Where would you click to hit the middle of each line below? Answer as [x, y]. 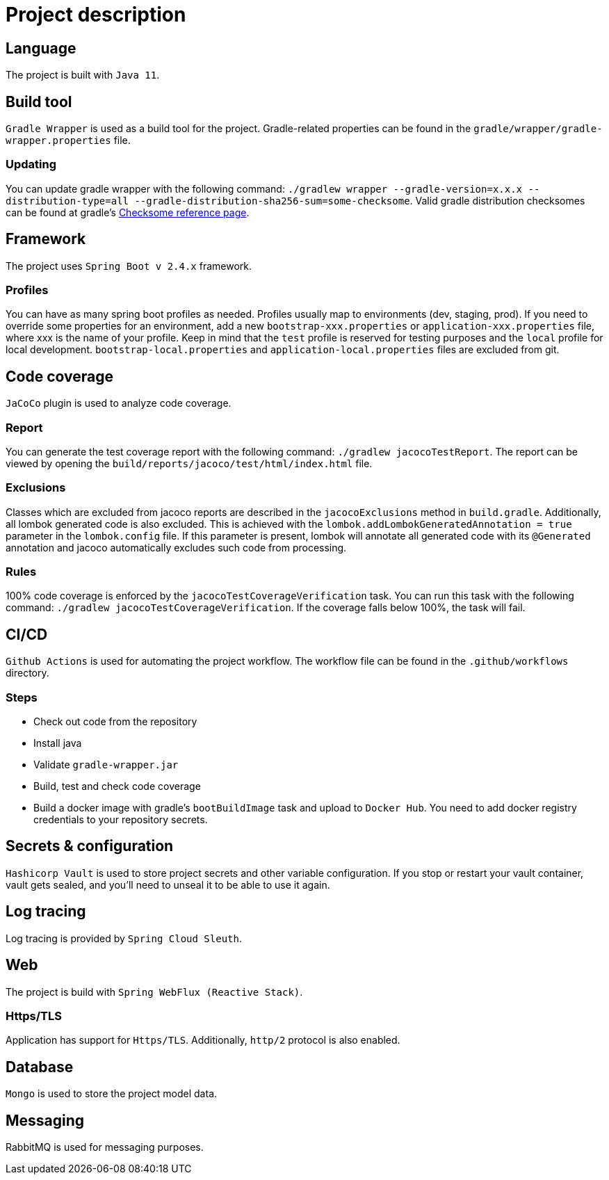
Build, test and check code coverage [117, 786]
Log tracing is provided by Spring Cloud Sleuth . [124, 938]
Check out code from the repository [115, 722]
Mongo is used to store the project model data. [112, 1094]
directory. [27, 673]
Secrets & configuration [90, 846]
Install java [58, 743]
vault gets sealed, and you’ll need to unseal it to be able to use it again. [168, 884]
